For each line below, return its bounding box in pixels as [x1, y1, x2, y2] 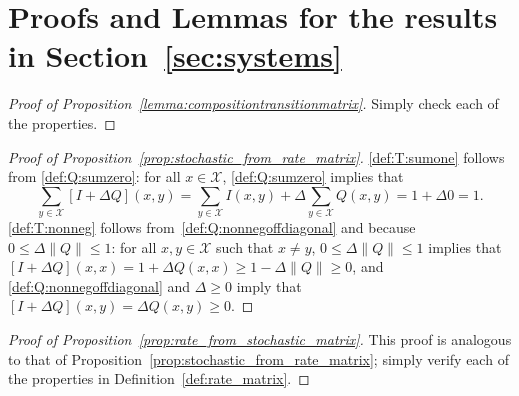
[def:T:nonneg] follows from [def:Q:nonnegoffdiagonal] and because [8, 217, 416, 238]
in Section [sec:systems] [8, 35, 342, 76]
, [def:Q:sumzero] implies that [222, 166, 404, 187]
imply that [236, 275, 302, 296]
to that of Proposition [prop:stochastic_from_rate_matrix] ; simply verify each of [8, 348, 509, 369]
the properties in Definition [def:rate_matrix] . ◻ [8, 368, 310, 389]
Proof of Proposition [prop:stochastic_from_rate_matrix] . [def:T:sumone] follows [8, 146, 505, 167]
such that [216, 236, 274, 257]
